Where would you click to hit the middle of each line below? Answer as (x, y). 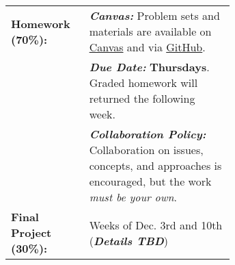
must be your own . (133, 197)
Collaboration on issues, (146, 150)
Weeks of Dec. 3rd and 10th (156, 225)
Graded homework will (143, 83)
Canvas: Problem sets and (154, 15)
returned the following (142, 98)
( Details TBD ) (128, 240)
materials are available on (150, 31)
